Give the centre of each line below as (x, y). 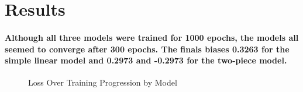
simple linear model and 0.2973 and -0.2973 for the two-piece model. (146, 60)
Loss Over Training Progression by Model (103, 82)
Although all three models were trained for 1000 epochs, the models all (152, 37)
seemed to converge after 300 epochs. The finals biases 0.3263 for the (147, 49)
